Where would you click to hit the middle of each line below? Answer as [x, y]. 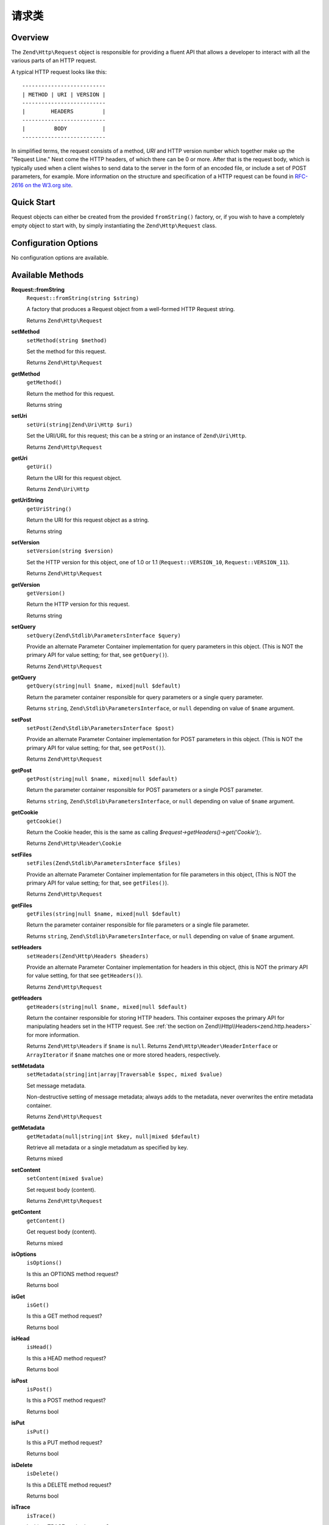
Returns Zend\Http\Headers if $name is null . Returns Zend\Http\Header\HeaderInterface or [152, 1046]
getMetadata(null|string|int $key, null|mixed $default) [113, 1136]
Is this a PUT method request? [65, 1442]
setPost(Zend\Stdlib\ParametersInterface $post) [101, 728]
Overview [30, 38]
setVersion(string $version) [70, 551]
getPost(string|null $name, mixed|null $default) [102, 779]
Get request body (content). [62, 1232]
